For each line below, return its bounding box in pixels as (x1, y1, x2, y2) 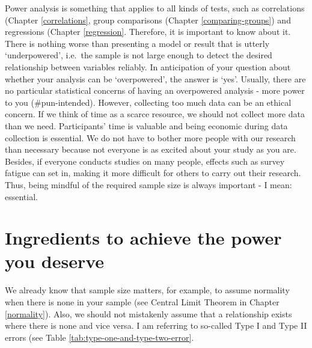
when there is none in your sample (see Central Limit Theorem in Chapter (5, 296, 280, 308)
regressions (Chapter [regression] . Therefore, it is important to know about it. (5, 25, 291, 38)
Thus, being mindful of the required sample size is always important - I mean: (5, 178, 292, 191)
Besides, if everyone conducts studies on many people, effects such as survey (5, 154, 285, 167)
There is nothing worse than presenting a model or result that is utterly (5, 37, 270, 49)
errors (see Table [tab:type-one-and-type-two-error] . (5, 331, 194, 343)
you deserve (5, 249, 105, 273)
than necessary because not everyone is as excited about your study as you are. (5, 143, 296, 156)
